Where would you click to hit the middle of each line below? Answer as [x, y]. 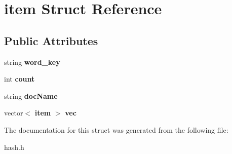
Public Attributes [51, 40]
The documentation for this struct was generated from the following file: [116, 129]
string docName [31, 95]
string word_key [32, 62]
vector [14, 113]
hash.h [14, 147]
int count [20, 79]
